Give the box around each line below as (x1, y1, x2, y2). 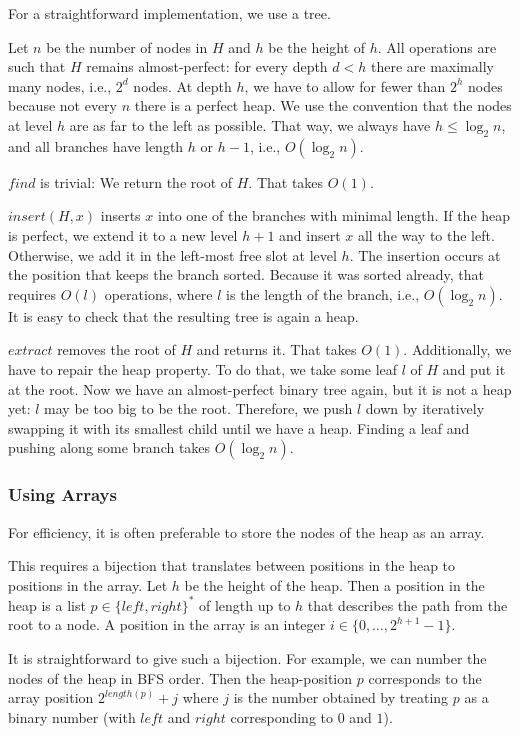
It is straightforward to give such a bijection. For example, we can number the (8, 647, 487, 668)
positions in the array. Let (8, 574, 168, 595)
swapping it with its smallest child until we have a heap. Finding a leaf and (8, 417, 470, 438)
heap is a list (8, 594, 86, 615)
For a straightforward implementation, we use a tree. (8, 3, 331, 23)
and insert (279, 224, 341, 245)
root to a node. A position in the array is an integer (8, 614, 326, 635)
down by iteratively (365, 398, 485, 419)
